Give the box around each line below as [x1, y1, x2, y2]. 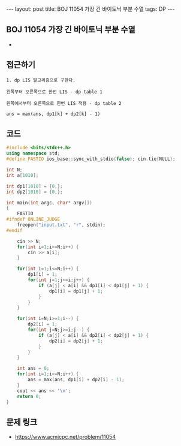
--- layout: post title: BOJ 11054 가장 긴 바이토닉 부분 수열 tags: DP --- [6, 5, 175, 13]
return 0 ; [17, 393, 42, 399]
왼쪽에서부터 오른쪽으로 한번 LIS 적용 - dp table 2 [6, 100, 122, 106]
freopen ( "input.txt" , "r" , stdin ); [17, 222, 106, 228]
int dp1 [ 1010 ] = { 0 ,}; [6, 183, 63, 189]
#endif [6, 227, 23, 233]
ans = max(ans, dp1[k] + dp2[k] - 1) [6, 111, 101, 117]
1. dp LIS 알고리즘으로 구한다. [6, 77, 76, 83]
